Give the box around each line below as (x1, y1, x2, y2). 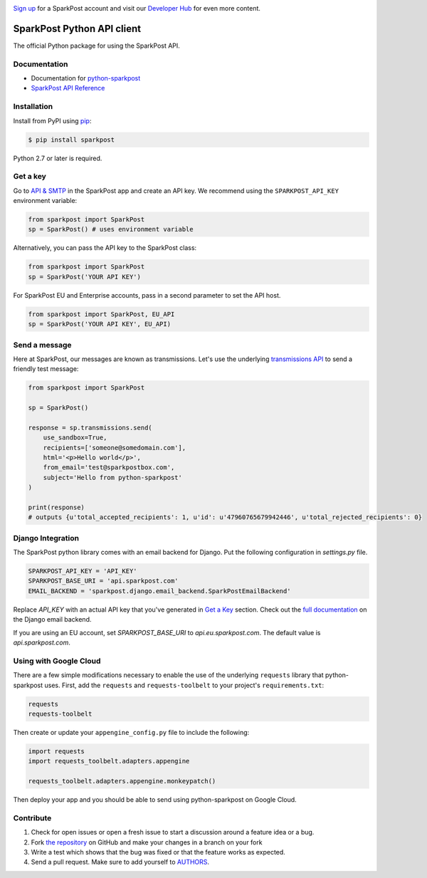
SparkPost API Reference (31, 84, 105, 93)
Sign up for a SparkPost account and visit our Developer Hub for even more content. (13, 4, 261, 12)
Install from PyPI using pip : (13, 116, 92, 125)
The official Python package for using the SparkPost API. (13, 41, 181, 50)
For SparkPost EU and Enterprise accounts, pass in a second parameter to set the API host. (13, 291, 281, 299)
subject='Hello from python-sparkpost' (43, 474, 183, 481)
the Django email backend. (13, 615, 92, 624)
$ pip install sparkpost (28, 135, 115, 144)
